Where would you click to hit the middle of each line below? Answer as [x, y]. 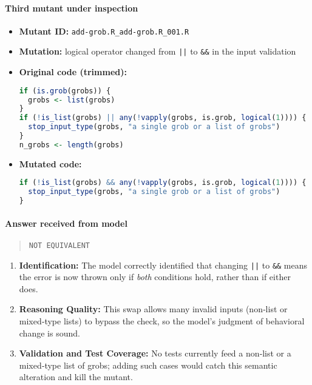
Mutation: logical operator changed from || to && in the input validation [158, 51]
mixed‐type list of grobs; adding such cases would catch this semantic [148, 365]
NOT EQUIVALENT [59, 245]
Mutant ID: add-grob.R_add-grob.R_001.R [104, 31]
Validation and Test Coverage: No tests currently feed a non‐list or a [155, 353]
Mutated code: [50, 163]
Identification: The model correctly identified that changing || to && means [163, 265]
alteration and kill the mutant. [76, 377]
